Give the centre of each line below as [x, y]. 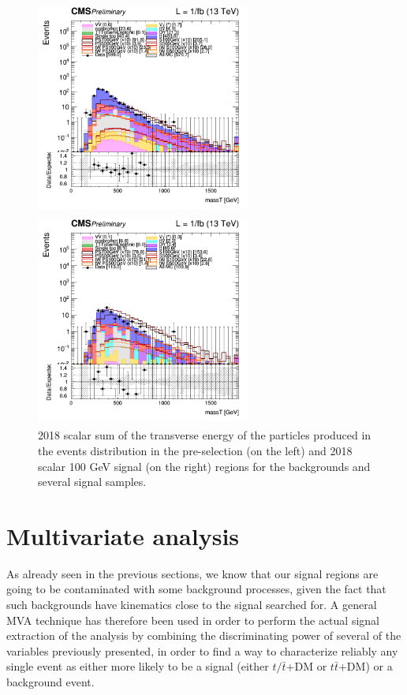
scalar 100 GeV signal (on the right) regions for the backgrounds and [204, 466]
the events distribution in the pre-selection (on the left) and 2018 [195, 450]
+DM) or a [365, 666]
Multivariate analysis [123, 535]
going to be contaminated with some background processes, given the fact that [196, 589]
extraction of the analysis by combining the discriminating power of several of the [204, 635]
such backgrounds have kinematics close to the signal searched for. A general [192, 604]
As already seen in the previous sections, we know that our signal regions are [192, 573]
